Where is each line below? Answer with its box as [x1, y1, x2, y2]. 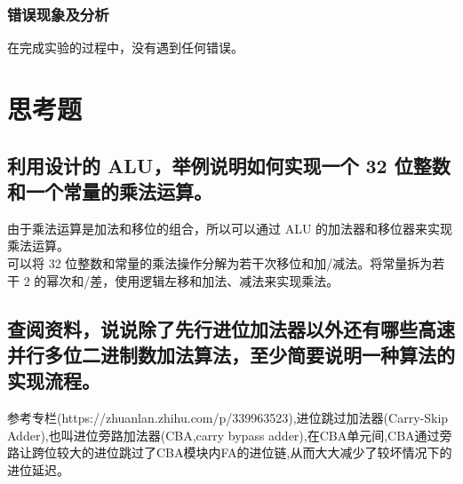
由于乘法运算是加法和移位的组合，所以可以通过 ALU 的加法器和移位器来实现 [7, 218, 453, 237]
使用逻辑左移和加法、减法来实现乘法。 [115, 271, 339, 290]
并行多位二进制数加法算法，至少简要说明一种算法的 [7, 340, 455, 368]
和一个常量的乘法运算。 [7, 177, 212, 204]
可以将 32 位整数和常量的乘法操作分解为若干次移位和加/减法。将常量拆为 [7, 253, 433, 272]
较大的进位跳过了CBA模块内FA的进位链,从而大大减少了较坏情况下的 [56, 443, 452, 462]
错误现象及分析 [7, 3, 109, 25]
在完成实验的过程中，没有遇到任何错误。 [7, 38, 243, 57]
